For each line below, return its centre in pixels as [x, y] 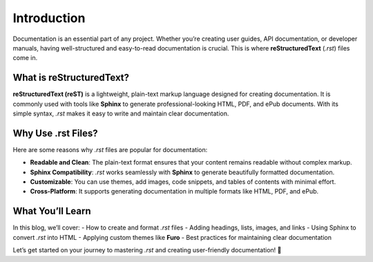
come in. [25, 58]
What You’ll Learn [52, 211]
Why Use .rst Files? [55, 133]
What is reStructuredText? [71, 78]
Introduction [49, 18]
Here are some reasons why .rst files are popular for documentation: [110, 149]
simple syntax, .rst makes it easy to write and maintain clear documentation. [121, 113]
